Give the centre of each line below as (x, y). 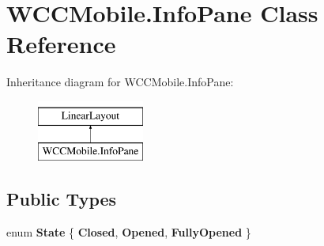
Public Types (62, 199)
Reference (61, 44)
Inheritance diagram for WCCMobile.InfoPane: (120, 82)
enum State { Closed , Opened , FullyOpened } (129, 232)
